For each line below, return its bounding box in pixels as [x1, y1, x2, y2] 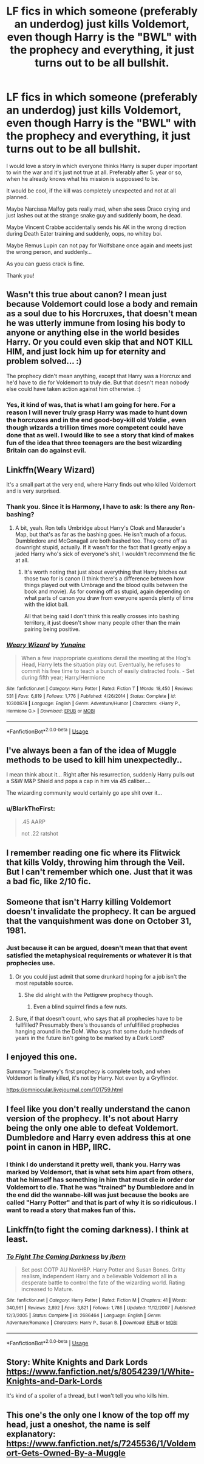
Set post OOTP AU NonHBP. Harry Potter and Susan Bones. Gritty [21, 1266, 186, 1273]
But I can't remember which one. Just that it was [6, 867, 193, 877]
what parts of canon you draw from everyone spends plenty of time [24, 594, 194, 601]
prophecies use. [6, 959, 56, 968]
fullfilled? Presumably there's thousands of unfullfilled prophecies [15, 1021, 180, 1029]
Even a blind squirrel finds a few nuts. [33, 1003, 127, 1010]
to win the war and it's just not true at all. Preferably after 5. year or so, [6, 169, 183, 176]
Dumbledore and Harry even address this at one [6, 1132, 191, 1142]
